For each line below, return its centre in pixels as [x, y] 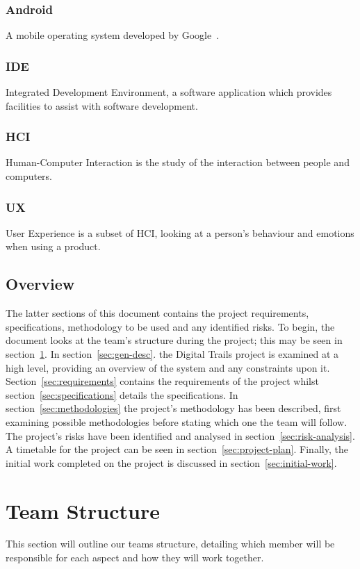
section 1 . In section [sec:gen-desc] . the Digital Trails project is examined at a [172, 354]
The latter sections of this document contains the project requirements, [157, 313]
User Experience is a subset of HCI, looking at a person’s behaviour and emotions [180, 232]
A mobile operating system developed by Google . [113, 35]
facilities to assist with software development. [102, 105]
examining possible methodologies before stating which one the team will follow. [177, 421]
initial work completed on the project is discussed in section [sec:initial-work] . [171, 462]
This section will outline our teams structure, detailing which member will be [170, 544]
